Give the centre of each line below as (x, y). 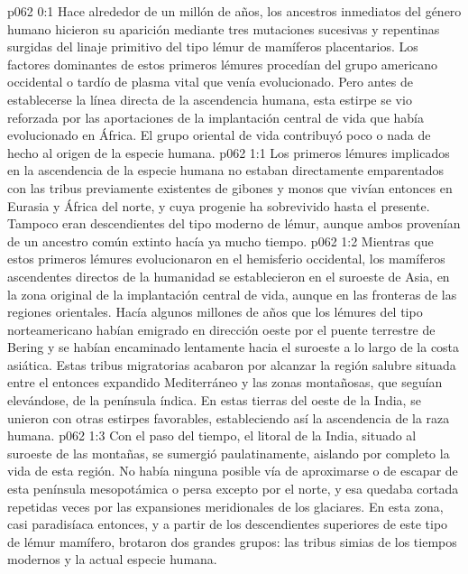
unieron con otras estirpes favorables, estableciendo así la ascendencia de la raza (229, 417)
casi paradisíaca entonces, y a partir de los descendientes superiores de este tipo (228, 524)
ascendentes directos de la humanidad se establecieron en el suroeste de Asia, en (229, 276)
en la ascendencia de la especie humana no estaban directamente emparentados (226, 170)
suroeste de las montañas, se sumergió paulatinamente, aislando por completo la (229, 453)
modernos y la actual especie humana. (112, 559)
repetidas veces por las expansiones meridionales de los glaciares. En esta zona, (225, 506)
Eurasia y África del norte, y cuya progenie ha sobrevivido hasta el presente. (219, 205)
